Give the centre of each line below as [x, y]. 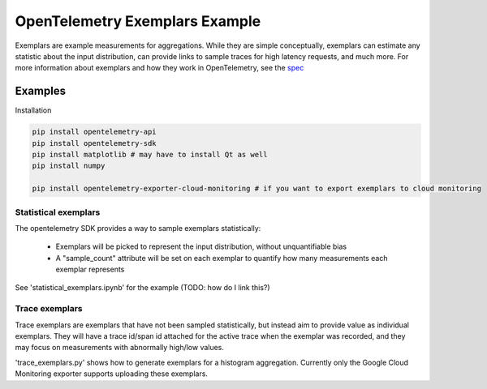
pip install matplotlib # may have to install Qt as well [150, 154]
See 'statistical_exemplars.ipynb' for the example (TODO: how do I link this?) [143, 288]
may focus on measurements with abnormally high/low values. [120, 348]
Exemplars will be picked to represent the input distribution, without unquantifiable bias [201, 246]
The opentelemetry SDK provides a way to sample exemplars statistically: [138, 228]
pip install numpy [69, 166]
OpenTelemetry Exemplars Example [138, 21]
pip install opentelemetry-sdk [95, 143]
